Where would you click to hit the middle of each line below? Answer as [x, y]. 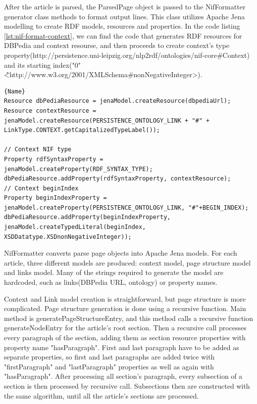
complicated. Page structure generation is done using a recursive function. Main [125, 308]
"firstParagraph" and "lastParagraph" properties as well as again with [109, 366]
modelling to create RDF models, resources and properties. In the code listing [122, 26]
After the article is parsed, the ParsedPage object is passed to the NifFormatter [125, 6]
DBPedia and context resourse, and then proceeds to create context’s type [117, 45]
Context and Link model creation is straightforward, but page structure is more [125, 298]
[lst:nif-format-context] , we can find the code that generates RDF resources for [123, 35]
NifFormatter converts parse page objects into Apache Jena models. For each [121, 253]
